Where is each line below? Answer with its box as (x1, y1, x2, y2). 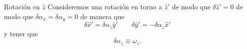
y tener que (4, 28, 38, 38)
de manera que (80, 11, 124, 21)
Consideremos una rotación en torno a (48, 1, 162, 11)
